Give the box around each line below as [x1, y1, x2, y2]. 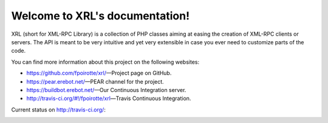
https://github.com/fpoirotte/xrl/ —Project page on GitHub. [26, 70, 172, 77]
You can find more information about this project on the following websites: [11, 58, 200, 65]
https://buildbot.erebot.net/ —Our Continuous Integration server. [26, 86, 186, 93]
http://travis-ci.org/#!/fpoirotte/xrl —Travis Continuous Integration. [26, 95, 191, 102]
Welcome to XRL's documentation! [11, 9, 190, 22]
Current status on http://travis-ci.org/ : [11, 106, 106, 113]
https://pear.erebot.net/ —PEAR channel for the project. [26, 78, 164, 85]
